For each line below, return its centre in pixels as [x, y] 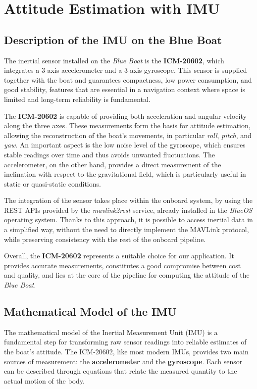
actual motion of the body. [44, 380]
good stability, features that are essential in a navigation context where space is [125, 89]
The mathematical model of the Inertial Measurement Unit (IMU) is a [111, 332]
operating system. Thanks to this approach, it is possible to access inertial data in [128, 219]
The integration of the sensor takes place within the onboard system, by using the [128, 200]
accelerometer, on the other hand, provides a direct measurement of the [113, 164]
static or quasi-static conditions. [52, 183]
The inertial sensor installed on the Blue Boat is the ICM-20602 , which [114, 60]
